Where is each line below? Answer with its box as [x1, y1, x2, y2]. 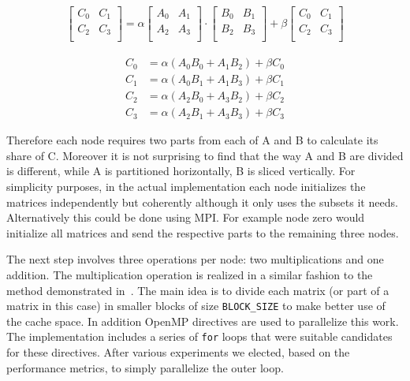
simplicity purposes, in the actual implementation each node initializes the [6, 177, 366, 194]
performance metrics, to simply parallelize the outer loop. [6, 359, 284, 375]
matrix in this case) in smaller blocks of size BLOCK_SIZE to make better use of [6, 297, 386, 314]
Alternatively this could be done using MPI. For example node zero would [6, 209, 365, 226]
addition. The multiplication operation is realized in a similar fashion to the [6, 266, 373, 282]
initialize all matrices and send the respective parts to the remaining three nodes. [6, 224, 399, 241]
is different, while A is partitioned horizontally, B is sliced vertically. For [6, 162, 356, 179]
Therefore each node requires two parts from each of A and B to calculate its [6, 132, 378, 148]
